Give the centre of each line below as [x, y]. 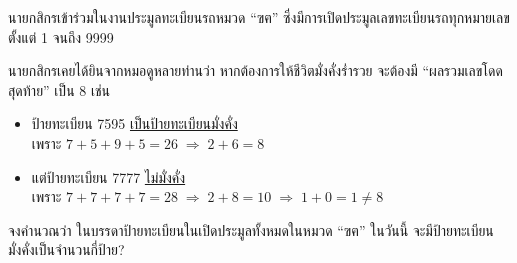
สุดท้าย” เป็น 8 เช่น [59, 89]
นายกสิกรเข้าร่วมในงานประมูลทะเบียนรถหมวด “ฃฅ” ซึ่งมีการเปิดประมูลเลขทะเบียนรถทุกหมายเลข [259, 17]
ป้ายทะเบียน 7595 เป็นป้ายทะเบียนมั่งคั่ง [134, 123]
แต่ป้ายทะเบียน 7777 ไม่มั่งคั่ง [108, 176]
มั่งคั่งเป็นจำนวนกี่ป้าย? [66, 249]
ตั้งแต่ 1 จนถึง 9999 [61, 36]
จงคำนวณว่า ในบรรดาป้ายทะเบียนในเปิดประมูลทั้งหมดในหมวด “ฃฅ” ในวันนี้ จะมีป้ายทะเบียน [251, 229]
